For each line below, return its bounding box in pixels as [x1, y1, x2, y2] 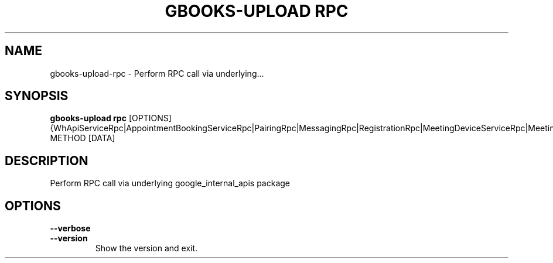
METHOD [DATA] [50, 133, 115, 144]
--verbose [50, 223, 91, 234]
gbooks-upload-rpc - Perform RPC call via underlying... [50, 68, 264, 78]
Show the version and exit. [95, 243, 198, 254]
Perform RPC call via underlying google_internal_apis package [50, 178, 290, 189]
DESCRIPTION [5, 153, 88, 168]
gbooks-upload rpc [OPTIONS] [50, 113, 172, 124]
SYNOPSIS [5, 88, 69, 104]
